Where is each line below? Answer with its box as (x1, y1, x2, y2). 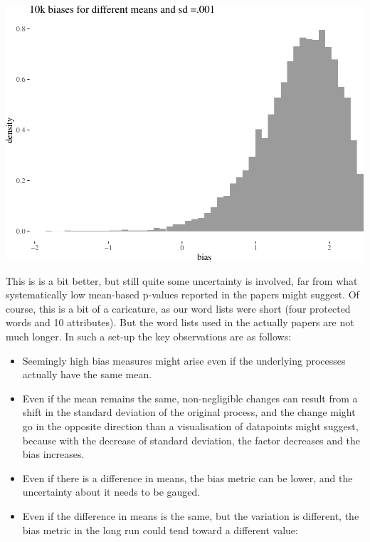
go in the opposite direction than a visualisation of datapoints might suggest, (22, 418, 359, 433)
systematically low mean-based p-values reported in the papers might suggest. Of (6, 287, 359, 302)
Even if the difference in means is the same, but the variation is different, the (22, 508, 359, 523)
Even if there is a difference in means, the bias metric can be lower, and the (22, 470, 353, 485)
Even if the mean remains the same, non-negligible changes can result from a (22, 390, 358, 405)
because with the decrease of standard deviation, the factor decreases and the (22, 432, 360, 447)
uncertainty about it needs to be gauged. (22, 484, 201, 499)
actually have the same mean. (22, 367, 152, 382)
